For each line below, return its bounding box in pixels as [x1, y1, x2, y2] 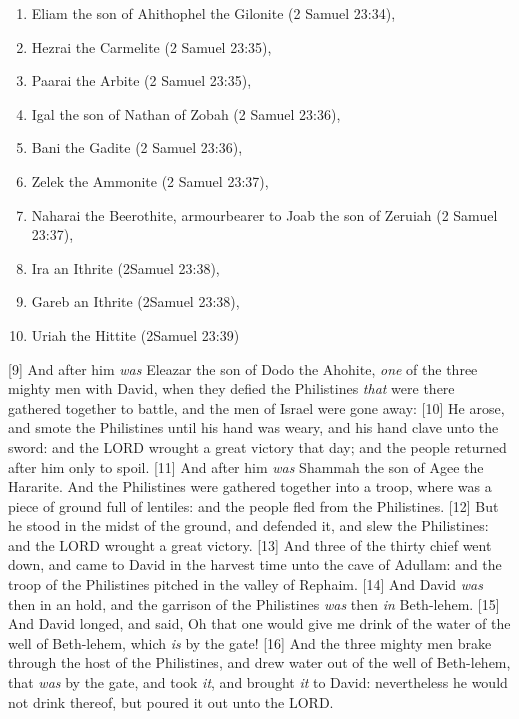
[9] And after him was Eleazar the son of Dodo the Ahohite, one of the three [8, 358, 478, 379]
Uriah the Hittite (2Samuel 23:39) [31, 324, 240, 345]
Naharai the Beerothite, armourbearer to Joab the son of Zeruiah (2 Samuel [31, 204, 498, 225]
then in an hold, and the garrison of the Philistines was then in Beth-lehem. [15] [8, 593, 500, 614]
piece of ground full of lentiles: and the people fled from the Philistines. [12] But [8, 495, 499, 516]
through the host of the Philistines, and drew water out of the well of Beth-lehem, [8, 652, 511, 673]
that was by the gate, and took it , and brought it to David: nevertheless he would [8, 672, 508, 693]
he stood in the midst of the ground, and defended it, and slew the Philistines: [8, 515, 489, 536]
